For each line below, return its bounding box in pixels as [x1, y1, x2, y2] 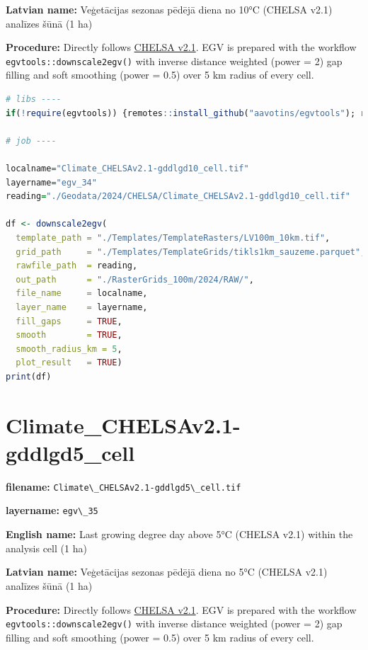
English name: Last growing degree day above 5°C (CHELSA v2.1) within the [6, 527, 353, 542]
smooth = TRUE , [16, 330, 122, 341]
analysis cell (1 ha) [6, 540, 87, 555]
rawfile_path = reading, [16, 261, 138, 271]
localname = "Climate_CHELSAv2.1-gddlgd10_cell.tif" [6, 164, 249, 173]
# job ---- [6, 135, 57, 146]
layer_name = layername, [16, 302, 148, 312]
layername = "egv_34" [6, 177, 97, 188]
